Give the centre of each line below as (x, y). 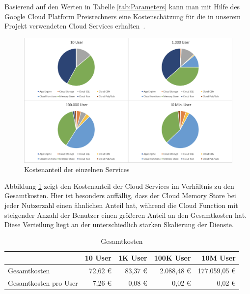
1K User (133, 258)
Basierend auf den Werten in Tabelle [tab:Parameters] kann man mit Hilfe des (122, 6)
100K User (172, 258)
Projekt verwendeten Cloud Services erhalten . (75, 26)
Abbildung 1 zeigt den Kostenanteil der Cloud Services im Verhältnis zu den (119, 186)
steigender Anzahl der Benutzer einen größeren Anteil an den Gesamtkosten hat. (126, 215)
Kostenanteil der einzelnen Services (77, 169)
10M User (219, 258)
